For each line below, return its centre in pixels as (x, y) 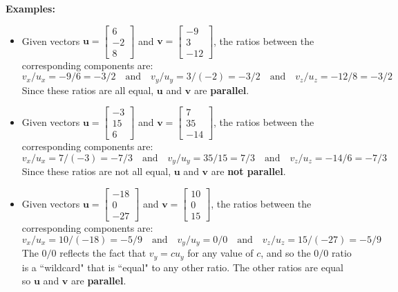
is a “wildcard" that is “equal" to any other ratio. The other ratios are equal (182, 267)
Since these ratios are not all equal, (96, 171)
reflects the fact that (103, 253)
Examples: (30, 8)
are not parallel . (248, 171)
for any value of (220, 253)
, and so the (286, 253)
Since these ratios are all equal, (88, 90)
